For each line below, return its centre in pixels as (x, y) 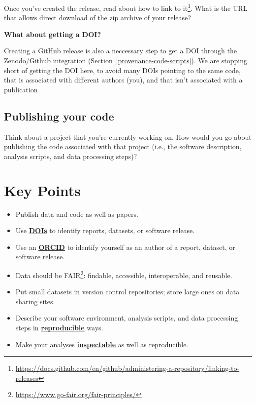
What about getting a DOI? (52, 34)
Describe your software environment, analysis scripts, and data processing (127, 318)
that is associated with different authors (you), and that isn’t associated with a (123, 80)
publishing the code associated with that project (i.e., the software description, (123, 146)
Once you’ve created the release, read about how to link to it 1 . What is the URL (126, 7)
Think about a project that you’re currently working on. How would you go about (128, 137)
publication (21, 89)
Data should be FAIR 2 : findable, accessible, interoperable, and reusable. (124, 274)
